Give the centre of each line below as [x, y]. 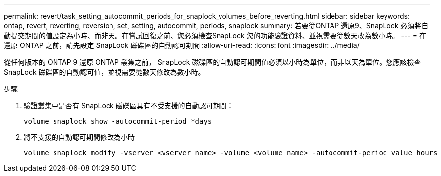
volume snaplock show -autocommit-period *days [118, 121]
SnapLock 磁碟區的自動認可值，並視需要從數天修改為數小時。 [105, 72]
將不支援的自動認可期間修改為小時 [79, 137]
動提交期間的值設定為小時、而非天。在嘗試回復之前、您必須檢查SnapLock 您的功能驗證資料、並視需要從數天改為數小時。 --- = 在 [215, 35]
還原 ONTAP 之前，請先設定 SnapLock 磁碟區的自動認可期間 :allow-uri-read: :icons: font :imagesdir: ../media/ [182, 45]
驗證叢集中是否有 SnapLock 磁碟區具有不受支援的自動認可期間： [129, 106]
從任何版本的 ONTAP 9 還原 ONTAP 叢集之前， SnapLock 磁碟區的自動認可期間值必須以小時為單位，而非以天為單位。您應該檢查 [213, 62]
